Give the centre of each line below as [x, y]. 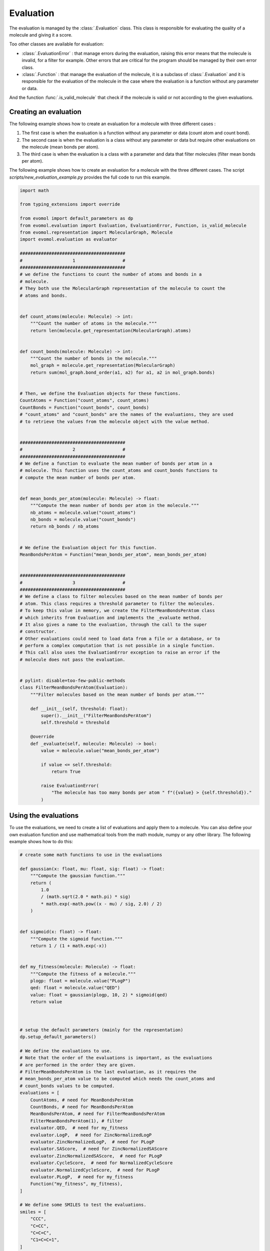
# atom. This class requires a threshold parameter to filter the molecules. [117, 603]
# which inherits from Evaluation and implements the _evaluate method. [111, 617]
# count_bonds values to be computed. [67, 1086]
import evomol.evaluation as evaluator [68, 239]
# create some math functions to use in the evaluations [91, 855]
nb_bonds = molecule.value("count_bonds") [83, 520]
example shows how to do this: [41, 841]
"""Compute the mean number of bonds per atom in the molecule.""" [115, 506]
